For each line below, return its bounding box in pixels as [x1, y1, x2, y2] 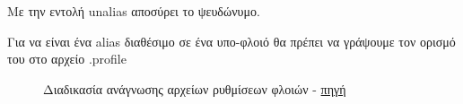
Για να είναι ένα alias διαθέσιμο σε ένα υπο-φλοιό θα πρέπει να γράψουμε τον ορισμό [7, 31, 456, 50]
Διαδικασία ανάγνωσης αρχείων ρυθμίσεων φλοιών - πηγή [43, 79, 346, 98]
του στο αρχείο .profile [7, 49, 127, 68]
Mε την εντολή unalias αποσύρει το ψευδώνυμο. [7, 2, 260, 20]
